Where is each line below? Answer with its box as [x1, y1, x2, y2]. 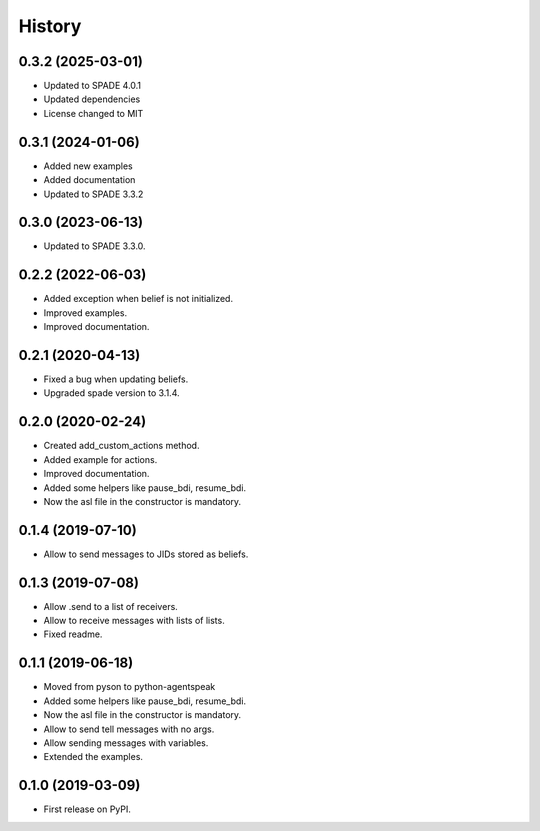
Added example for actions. [43, 453, 158, 465]
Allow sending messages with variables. [43, 736, 209, 749]
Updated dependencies [43, 93, 141, 105]
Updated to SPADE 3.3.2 [43, 188, 144, 200]
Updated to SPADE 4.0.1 [43, 80, 142, 92]
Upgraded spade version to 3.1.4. [43, 387, 180, 399]
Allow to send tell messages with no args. [43, 723, 215, 735]
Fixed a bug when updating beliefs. [43, 373, 189, 385]
